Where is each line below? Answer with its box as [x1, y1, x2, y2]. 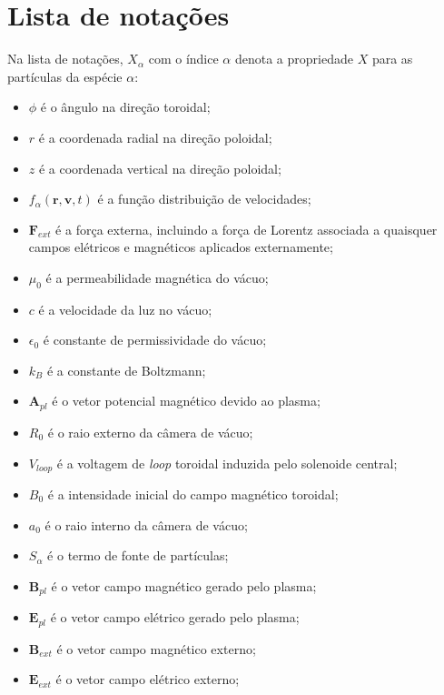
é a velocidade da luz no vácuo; [38, 299, 212, 318]
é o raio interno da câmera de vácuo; [44, 515, 248, 534]
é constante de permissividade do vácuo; [43, 330, 267, 349]
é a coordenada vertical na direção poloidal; [38, 158, 281, 177]
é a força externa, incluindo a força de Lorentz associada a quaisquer [55, 219, 438, 238]
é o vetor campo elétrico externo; [55, 670, 240, 689]
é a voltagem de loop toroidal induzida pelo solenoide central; [56, 453, 398, 472]
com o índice [148, 49, 219, 68]
